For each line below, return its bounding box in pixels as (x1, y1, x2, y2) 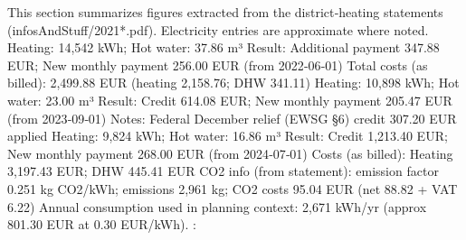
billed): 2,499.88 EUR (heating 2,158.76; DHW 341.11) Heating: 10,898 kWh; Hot (7, 73, 460, 92)
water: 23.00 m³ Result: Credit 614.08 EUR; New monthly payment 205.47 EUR (7, 90, 452, 109)
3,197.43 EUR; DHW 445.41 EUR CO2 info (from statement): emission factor (7, 162, 439, 180)
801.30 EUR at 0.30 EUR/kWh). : (7, 215, 196, 234)
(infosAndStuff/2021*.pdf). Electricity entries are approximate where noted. (7, 20, 429, 39)
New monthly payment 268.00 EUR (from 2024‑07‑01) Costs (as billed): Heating (7, 143, 453, 162)
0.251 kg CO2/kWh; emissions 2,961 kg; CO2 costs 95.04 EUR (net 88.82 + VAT (7, 179, 458, 198)
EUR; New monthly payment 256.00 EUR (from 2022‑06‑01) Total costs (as (7, 55, 428, 74)
